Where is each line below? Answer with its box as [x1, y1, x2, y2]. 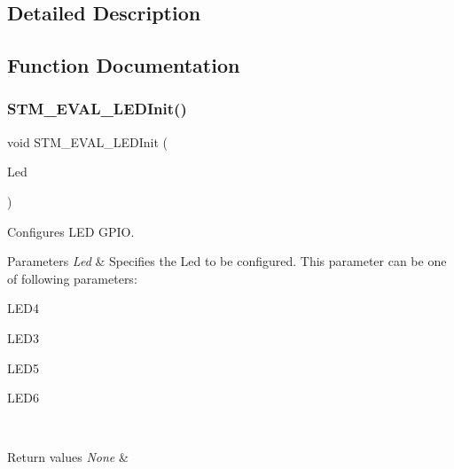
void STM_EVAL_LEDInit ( [7, 132, 168, 151]
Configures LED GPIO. [7, 222, 135, 240]
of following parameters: [7, 269, 137, 287]
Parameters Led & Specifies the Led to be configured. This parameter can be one [7, 252, 447, 270]
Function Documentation [7, 51, 240, 79]
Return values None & [7, 448, 129, 466]
